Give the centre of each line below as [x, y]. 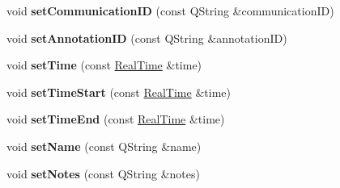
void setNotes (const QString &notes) [103, 173]
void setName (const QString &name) [104, 146]
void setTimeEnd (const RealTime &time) [116, 119]
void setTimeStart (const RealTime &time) [119, 92]
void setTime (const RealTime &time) [104, 65]
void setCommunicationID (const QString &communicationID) [170, 10]
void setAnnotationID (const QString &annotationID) [147, 38]
